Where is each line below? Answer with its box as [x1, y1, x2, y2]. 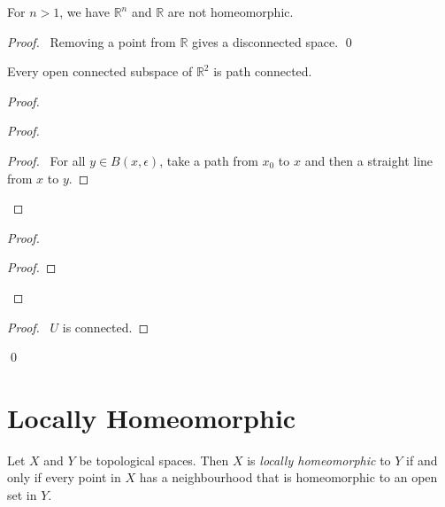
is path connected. [213, 62, 312, 81]
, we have [59, 3, 110, 20]
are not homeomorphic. [167, 3, 294, 20]
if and [406, 450, 438, 469]
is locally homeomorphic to [247, 450, 391, 469]
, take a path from [159, 151, 258, 169]
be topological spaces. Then [79, 450, 229, 469]
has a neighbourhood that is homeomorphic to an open [139, 468, 438, 487]
